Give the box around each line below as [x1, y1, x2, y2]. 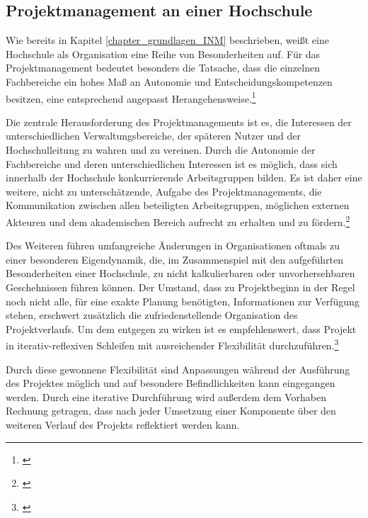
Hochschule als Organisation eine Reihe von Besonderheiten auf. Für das [6, 46, 321, 61]
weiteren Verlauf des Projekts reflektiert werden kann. [6, 417, 240, 432]
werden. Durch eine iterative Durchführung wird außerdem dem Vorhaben [6, 389, 327, 404]
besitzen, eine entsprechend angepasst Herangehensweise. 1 [6, 89, 256, 106]
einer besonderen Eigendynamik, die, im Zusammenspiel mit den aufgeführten [6, 252, 343, 266]
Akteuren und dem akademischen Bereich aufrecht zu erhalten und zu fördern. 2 [6, 212, 350, 229]
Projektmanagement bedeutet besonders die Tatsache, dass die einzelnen [6, 60, 320, 75]
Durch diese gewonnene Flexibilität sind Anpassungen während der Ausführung [6, 361, 350, 376]
